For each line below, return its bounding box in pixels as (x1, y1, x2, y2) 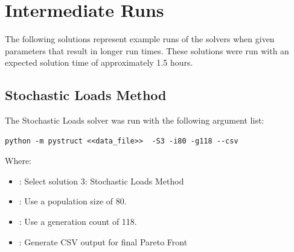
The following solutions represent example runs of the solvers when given (5, 33, 275, 45)
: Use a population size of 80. (19, 195, 127, 207)
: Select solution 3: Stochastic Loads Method (19, 174, 184, 187)
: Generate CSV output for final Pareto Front (19, 235, 188, 248)
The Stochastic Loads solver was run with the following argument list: (5, 114, 264, 127)
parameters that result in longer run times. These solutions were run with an (5, 44, 289, 57)
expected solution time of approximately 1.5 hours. (5, 56, 193, 69)
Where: (5, 154, 31, 167)
